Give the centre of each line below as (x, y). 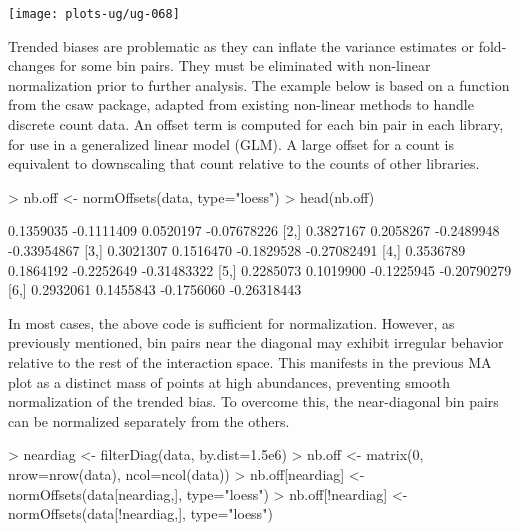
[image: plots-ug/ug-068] (94, 14)
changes (32, 65)
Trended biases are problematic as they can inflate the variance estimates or (241, 45)
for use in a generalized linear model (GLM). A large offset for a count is (231, 143)
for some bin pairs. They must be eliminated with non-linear (245, 65)
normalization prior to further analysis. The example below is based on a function (259, 84)
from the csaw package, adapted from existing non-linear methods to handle (241, 104)
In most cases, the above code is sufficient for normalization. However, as (231, 322)
